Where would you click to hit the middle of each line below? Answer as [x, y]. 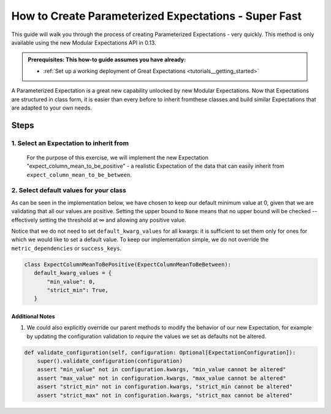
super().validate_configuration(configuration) [110, 361]
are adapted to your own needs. [51, 108]
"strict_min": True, [78, 290]
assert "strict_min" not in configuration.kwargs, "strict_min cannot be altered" [165, 387]
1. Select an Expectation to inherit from [70, 143]
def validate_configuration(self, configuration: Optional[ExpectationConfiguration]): [160, 352]
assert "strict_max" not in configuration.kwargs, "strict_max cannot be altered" [165, 395]
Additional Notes [33, 316]
